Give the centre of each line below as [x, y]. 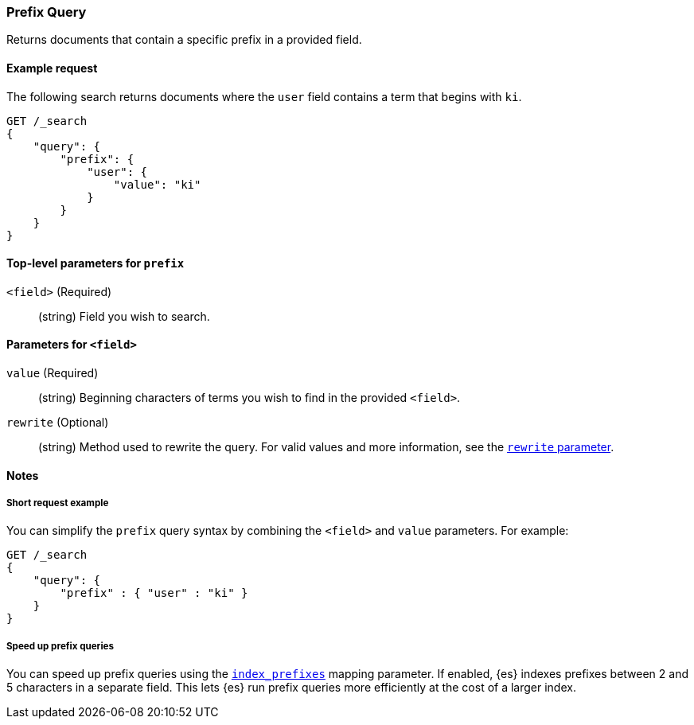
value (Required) [53, 373]
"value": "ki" [157, 184]
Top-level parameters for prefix [96, 263]
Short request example [58, 503]
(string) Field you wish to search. [124, 316]
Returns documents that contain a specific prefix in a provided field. [184, 40]
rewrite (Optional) [58, 423]
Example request [52, 68]
